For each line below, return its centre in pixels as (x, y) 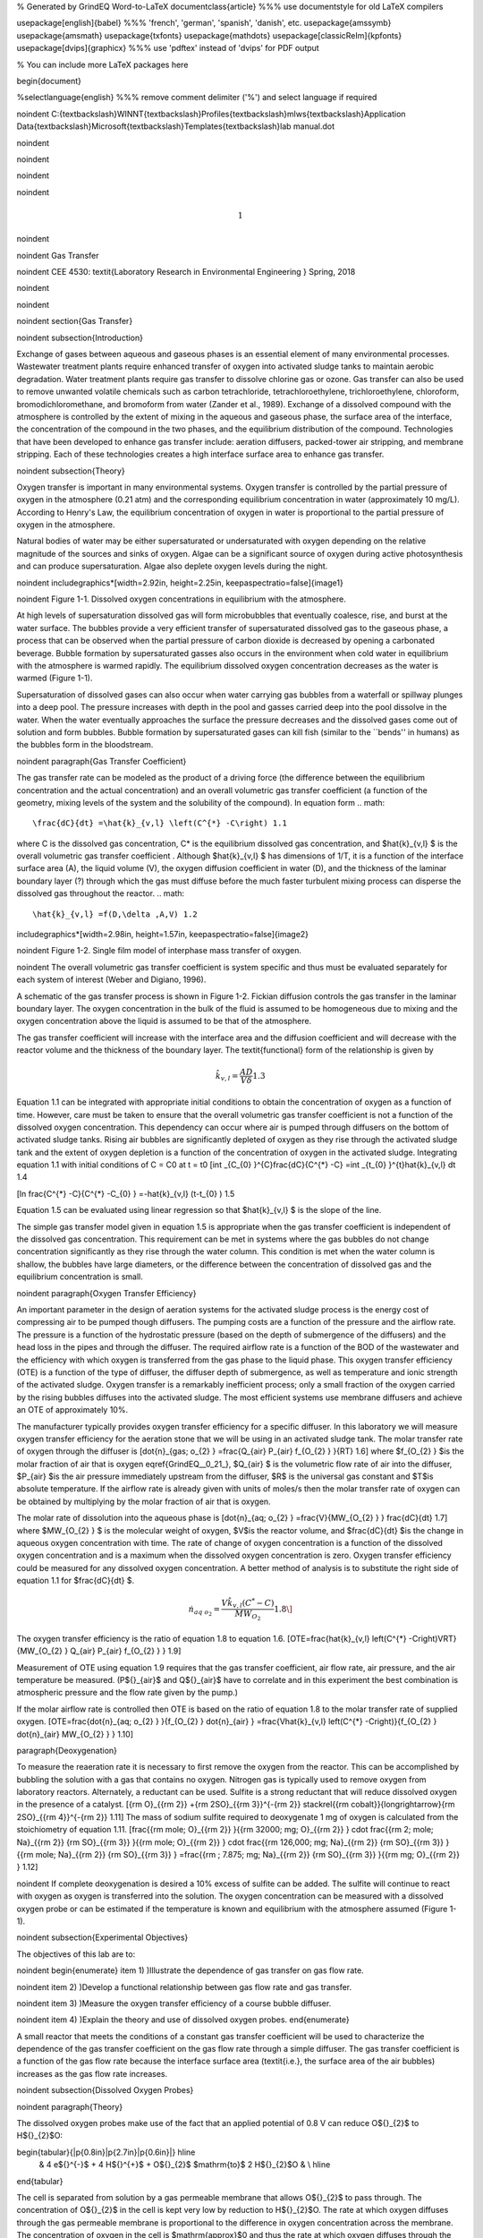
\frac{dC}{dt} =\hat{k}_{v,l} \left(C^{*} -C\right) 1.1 (160, 823)
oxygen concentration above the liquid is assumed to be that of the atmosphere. (164, 1021)
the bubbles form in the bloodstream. (85, 745)
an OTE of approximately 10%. (72, 1410)
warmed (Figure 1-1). (55, 678)
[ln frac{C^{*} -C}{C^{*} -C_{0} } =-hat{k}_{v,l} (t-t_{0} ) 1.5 (126, 1193)
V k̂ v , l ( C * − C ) (248, 1603)
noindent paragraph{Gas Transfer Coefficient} (102, 761)
